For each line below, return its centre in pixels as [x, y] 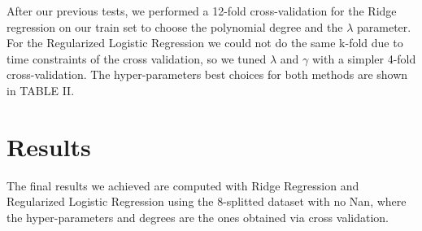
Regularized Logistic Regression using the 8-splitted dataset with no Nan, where [207, 201]
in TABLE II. [41, 90]
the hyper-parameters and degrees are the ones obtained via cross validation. [198, 217]
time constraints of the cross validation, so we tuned [137, 58]
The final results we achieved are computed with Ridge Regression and [183, 185]
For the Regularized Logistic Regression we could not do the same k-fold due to [205, 43]
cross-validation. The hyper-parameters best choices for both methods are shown [207, 74]
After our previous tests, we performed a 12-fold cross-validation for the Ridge [202, 11]
